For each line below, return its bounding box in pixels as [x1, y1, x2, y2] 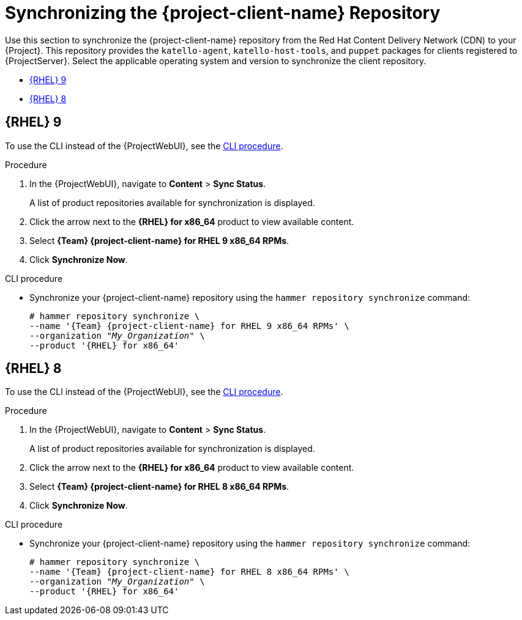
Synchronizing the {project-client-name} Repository [5, 2, 441, 23]
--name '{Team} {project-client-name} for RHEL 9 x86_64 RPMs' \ [29, 320, 349, 331]
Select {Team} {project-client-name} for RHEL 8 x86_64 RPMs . [29, 481, 289, 492]
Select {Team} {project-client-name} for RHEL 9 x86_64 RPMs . [29, 235, 289, 246]
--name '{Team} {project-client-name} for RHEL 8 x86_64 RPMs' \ [29, 567, 349, 577]
